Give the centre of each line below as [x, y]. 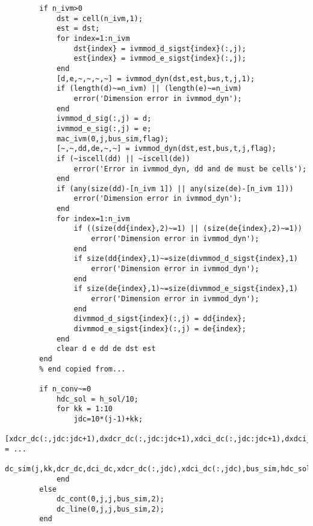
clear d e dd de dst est [106, 349]
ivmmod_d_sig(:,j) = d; [104, 119]
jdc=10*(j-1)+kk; [108, 419]
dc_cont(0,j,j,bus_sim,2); [110, 499]
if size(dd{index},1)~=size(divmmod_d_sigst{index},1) [186, 259]
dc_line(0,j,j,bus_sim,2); [110, 509]
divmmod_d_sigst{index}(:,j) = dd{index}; [160, 319]
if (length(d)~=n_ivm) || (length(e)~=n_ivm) [149, 89]
